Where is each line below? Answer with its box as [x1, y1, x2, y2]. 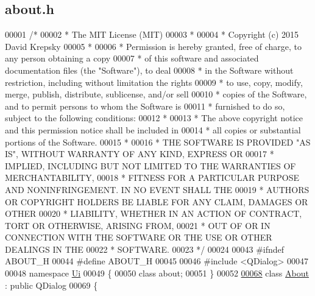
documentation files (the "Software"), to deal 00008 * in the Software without [5, 63, 294, 76]
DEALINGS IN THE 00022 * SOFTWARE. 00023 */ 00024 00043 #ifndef [5, 242, 285, 255]
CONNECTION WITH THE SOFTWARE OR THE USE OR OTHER [5, 231, 272, 244]
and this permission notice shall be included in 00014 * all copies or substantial [5, 123, 301, 136]
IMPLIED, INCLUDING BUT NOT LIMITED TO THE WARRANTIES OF [5, 159, 296, 172]
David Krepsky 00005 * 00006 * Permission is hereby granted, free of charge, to [5, 40, 302, 52]
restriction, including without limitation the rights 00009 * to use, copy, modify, [5, 76, 303, 88]
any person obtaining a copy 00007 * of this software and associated [5, 52, 259, 65]
